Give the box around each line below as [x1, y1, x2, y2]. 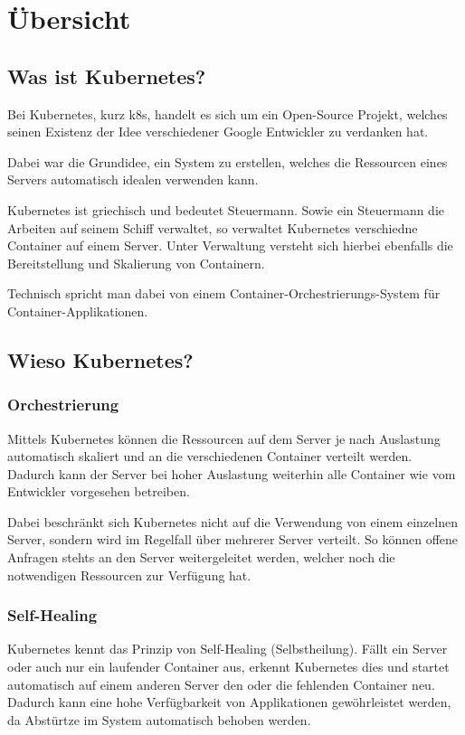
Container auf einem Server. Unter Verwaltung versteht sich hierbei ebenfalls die [7, 236, 453, 255]
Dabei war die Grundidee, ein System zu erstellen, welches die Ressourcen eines [7, 152, 448, 171]
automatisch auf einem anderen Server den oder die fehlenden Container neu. [7, 674, 435, 693]
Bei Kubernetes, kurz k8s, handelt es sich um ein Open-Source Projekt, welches [7, 104, 448, 123]
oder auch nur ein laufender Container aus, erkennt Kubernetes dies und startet [7, 657, 450, 676]
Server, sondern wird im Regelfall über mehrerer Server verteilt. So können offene [7, 530, 459, 549]
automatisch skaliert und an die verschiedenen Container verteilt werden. [7, 447, 413, 466]
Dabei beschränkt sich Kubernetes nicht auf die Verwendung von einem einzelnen [7, 512, 458, 531]
